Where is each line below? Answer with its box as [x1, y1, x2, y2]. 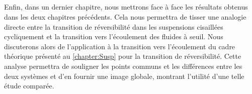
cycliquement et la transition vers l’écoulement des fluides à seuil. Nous [4, 31, 223, 42]
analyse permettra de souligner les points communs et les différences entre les [4, 60, 242, 71]
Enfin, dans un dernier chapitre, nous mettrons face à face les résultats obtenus [4, 2, 248, 12]
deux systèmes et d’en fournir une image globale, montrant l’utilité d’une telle [4, 70, 244, 81]
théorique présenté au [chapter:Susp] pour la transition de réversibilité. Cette [4, 51, 241, 61]
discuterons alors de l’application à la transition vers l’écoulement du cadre [4, 41, 235, 51]
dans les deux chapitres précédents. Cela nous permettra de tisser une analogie [4, 11, 246, 22]
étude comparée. [4, 80, 54, 91]
